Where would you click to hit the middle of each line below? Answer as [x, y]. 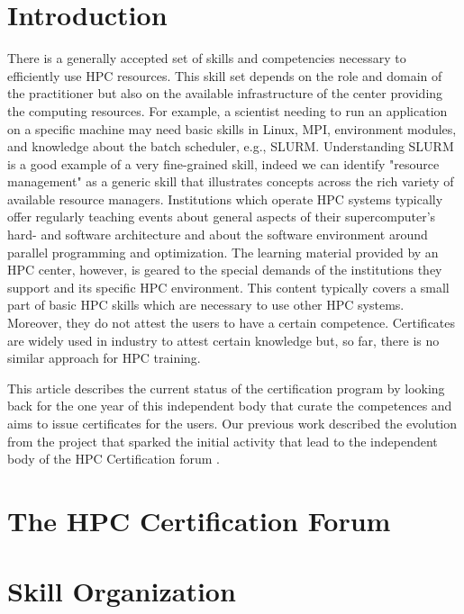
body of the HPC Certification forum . [114, 459]
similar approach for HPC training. [104, 358]
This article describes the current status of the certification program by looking [226, 388]
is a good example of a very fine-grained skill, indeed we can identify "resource [223, 163]
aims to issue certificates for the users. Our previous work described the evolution [232, 423]
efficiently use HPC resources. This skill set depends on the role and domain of [225, 75]
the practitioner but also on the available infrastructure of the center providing [225, 93]
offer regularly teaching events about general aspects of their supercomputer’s [222, 217]
